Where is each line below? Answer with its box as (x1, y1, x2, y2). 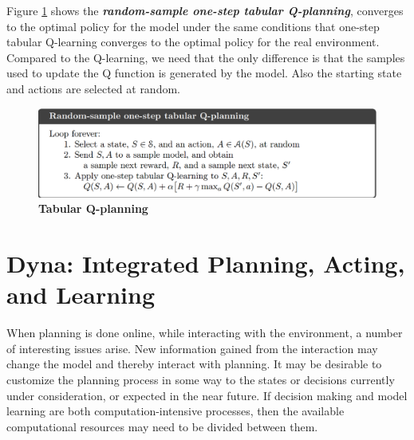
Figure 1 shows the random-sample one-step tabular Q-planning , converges (6, 2, 404, 18)
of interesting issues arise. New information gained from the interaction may (6, 340, 378, 356)
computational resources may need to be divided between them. (6, 418, 318, 434)
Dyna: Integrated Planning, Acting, (6, 247, 405, 280)
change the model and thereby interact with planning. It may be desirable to (6, 356, 382, 372)
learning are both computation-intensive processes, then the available (6, 403, 345, 419)
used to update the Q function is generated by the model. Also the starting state (6, 65, 402, 81)
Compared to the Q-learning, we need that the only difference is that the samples (6, 49, 405, 65)
